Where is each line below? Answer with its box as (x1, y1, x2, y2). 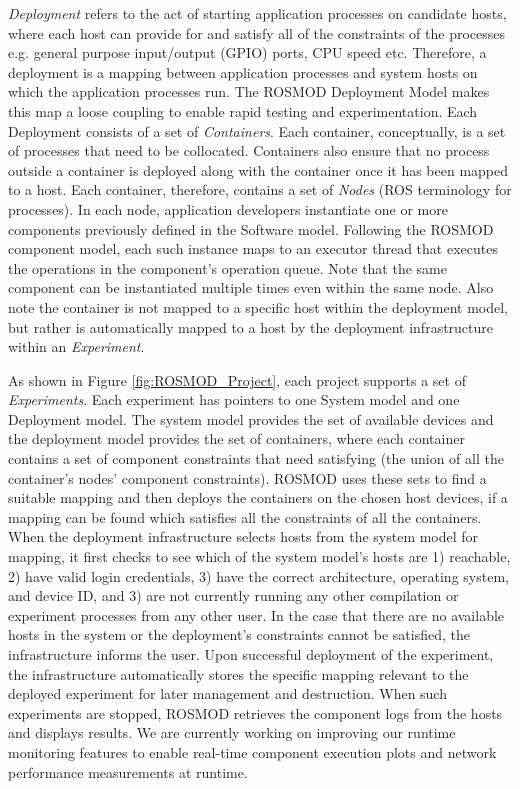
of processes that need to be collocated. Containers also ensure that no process (8, 140, 490, 161)
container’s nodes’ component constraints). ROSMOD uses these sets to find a (8, 467, 487, 488)
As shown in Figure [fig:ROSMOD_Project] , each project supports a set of (8, 369, 466, 390)
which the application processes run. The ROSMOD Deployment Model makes (8, 81, 490, 102)
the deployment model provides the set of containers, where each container (8, 428, 465, 449)
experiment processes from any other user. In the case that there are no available (8, 604, 505, 625)
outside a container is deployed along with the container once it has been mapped (8, 159, 509, 180)
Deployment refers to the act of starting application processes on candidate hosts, (8, 3, 507, 23)
